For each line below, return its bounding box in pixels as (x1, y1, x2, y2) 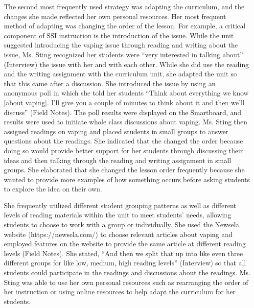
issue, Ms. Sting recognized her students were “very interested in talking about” (4, 49, 243, 59)
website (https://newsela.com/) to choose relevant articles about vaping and (4, 229, 233, 239)
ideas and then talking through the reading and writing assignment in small (4, 155, 231, 165)
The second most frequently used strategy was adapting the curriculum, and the (4, 1, 245, 11)
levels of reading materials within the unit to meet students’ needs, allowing (4, 210, 231, 220)
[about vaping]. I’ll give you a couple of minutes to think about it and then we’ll (4, 97, 245, 107)
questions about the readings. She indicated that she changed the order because (4, 136, 243, 146)
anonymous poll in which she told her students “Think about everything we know (4, 88, 249, 98)
